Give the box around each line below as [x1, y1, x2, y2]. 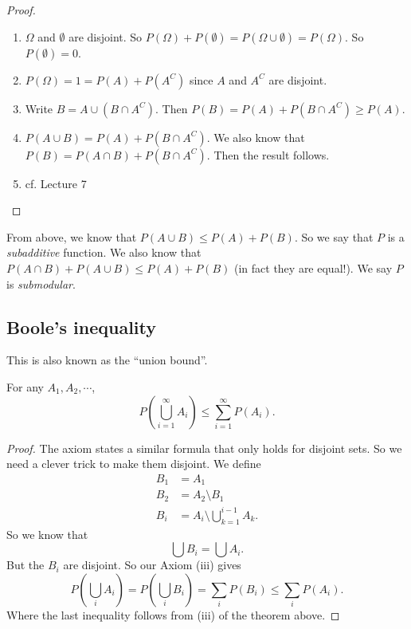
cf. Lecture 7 [25, 175, 87, 191]
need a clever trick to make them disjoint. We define [6, 455, 261, 472]
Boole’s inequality [6, 314, 156, 339]
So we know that [6, 525, 88, 542]
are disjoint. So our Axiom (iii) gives [63, 556, 241, 573]
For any [6, 378, 44, 395]
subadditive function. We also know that [6, 244, 202, 261]
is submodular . [6, 275, 76, 292]
